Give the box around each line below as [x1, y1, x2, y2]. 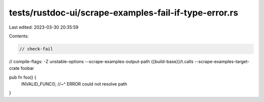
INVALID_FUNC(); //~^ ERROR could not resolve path [21, 81, 127, 87]
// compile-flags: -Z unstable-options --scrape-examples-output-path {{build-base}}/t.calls [9, 58, 194, 64]
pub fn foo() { [9, 74, 37, 80]
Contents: [9, 33, 29, 39]
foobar [20, 66, 34, 71]
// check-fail [19, 46, 53, 51]
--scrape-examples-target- [194, 58, 249, 64]
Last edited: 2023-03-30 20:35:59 [9, 24, 79, 30]
